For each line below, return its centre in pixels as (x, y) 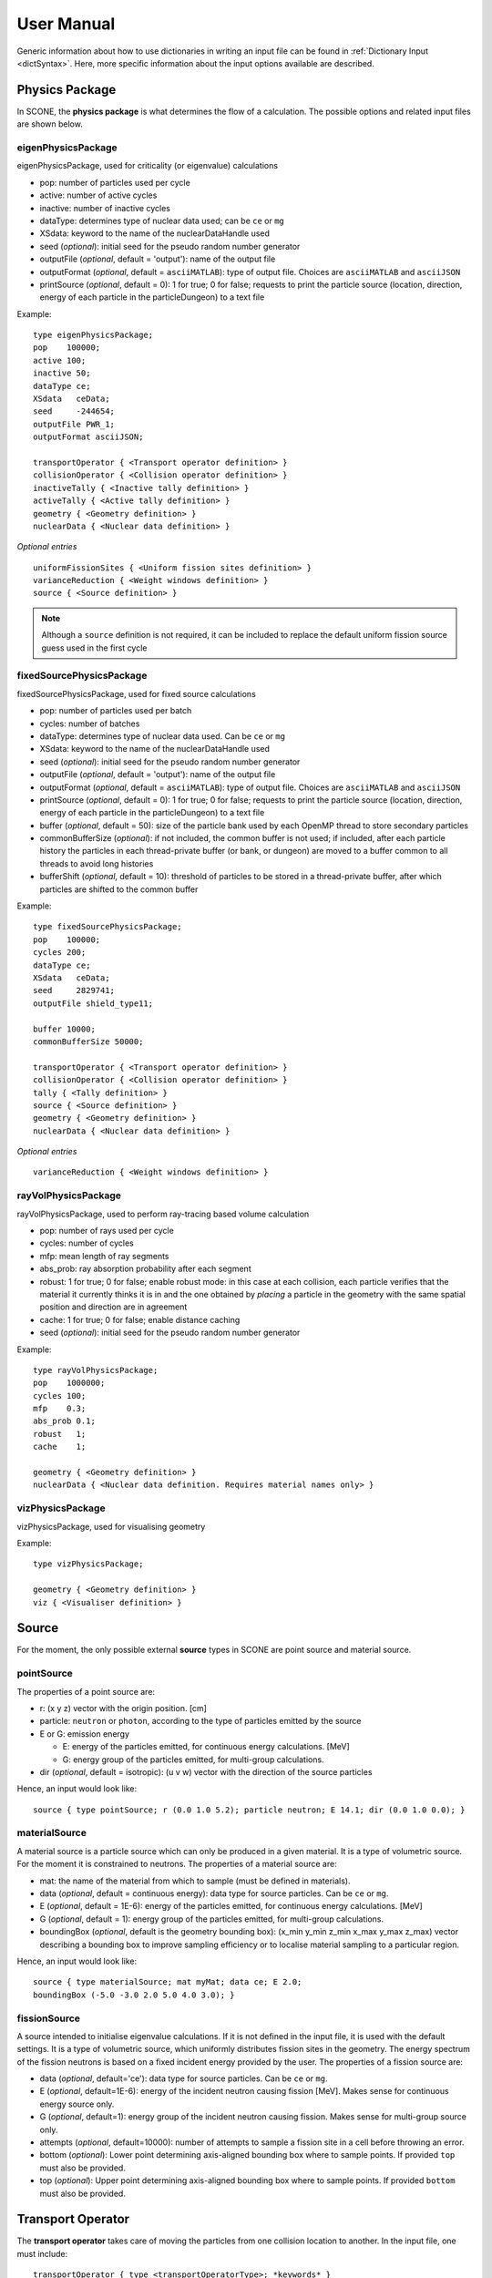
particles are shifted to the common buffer (119, 889)
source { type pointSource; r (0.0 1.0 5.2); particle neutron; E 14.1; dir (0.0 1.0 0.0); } (249, 1810)
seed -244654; (74, 411)
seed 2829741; (74, 990)
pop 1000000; (69, 1383)
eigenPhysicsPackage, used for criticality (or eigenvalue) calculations (147, 166)
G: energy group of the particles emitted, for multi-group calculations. (193, 1760)
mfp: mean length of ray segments (104, 1256)
